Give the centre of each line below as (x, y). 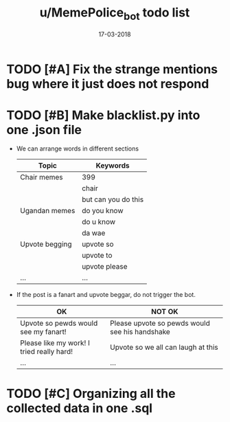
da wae (93, 233)
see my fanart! (43, 332)
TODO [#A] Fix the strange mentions (112, 69)
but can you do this (113, 199)
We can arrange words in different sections (77, 148)
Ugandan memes (47, 211)
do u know (99, 222)
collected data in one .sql (79, 408)
